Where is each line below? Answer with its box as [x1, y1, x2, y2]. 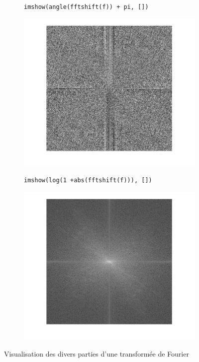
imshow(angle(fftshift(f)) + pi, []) [24, 3, 149, 10]
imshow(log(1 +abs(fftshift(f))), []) [24, 177, 152, 184]
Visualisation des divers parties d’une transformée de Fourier [4, 348, 189, 359]
